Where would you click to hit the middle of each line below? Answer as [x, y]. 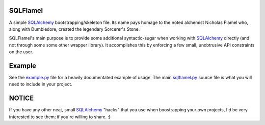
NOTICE [21, 98]
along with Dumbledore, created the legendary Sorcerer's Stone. [74, 29]
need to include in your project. [41, 84]
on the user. [21, 52]
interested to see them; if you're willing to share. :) [60, 117]
